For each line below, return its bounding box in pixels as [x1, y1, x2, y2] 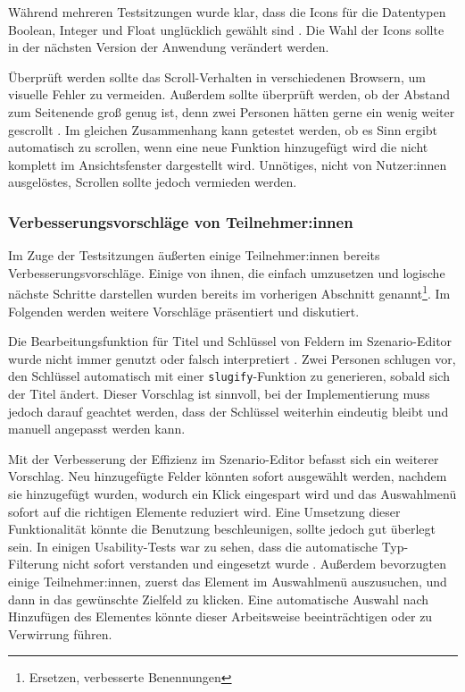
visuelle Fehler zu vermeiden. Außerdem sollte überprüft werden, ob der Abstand [8, 85, 450, 104]
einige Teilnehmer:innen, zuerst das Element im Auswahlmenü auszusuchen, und [8, 571, 447, 590]
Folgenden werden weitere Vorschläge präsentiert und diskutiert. [8, 301, 360, 320]
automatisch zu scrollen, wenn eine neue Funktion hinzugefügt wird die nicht [8, 138, 428, 156]
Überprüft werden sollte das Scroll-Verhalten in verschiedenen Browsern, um [8, 67, 426, 86]
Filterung [8, 554, 59, 573]
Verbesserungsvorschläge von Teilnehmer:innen [8, 210, 353, 232]
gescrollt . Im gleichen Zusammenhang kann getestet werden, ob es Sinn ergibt [8, 120, 438, 139]
